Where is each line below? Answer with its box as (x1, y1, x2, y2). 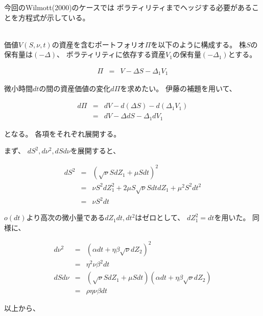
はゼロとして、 (135, 212, 185, 223)
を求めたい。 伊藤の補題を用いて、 (120, 83, 236, 94)
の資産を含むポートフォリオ (52, 39, 145, 49)
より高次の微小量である (26, 212, 105, 223)
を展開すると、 (70, 145, 121, 156)
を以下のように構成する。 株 (151, 39, 246, 49)
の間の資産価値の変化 (39, 83, 111, 94)
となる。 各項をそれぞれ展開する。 (4, 128, 121, 139)
